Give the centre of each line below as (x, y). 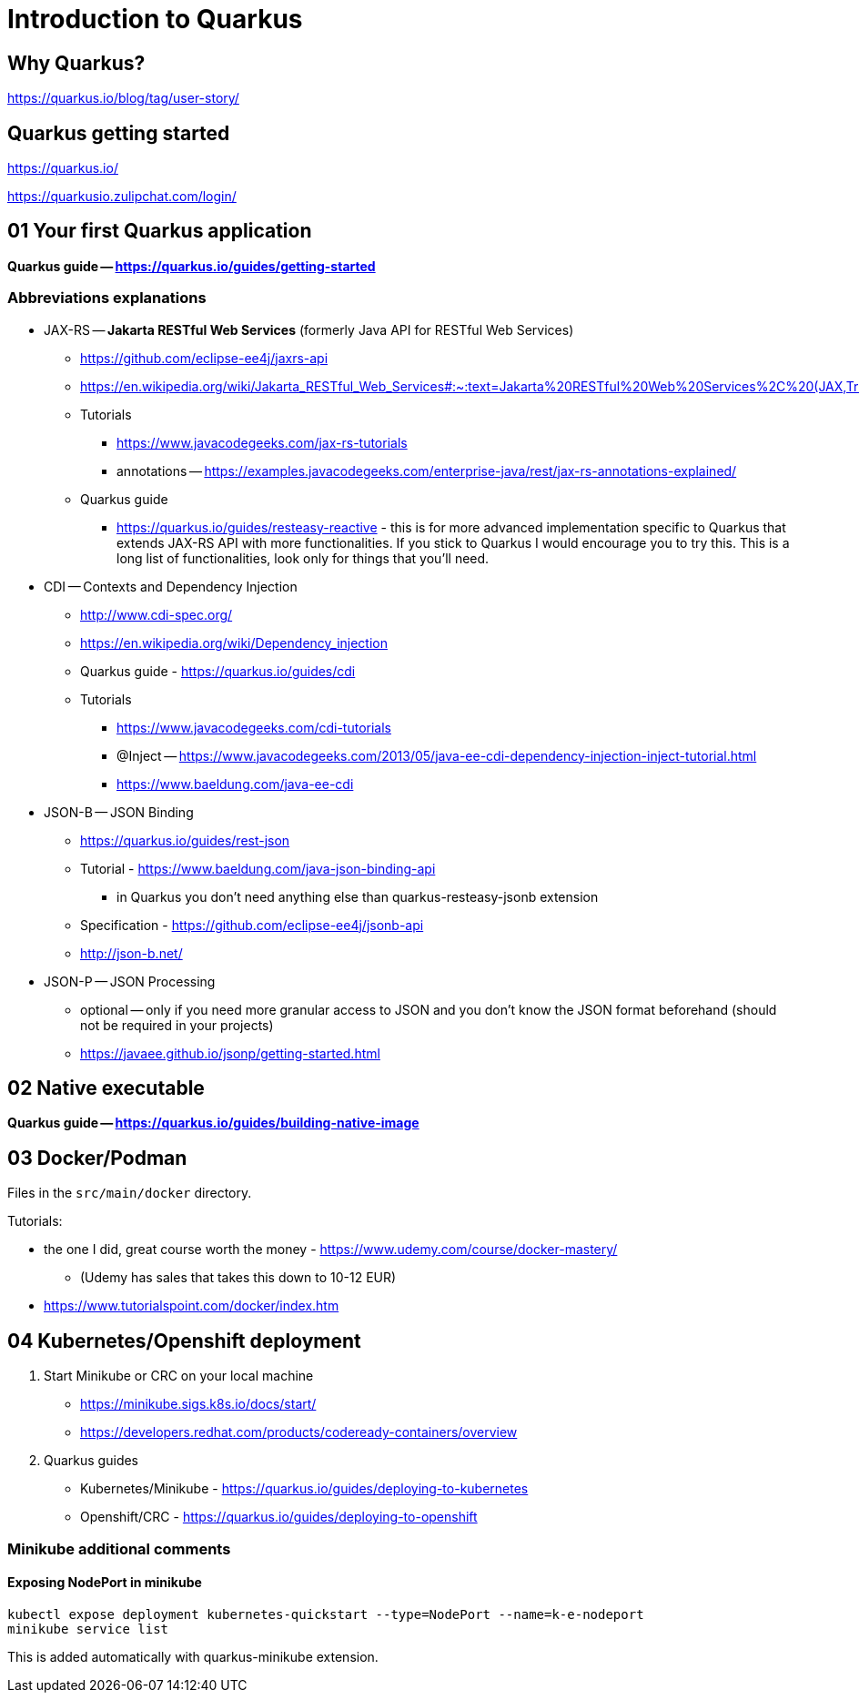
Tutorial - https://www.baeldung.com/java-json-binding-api (258, 868)
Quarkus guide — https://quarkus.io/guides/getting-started (192, 266)
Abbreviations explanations (107, 298)
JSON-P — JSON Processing (130, 981)
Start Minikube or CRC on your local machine (179, 1376)
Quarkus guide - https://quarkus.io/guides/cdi (218, 671)
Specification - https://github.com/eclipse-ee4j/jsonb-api (252, 925)
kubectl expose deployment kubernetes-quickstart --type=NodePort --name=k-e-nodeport (326, 1614)
